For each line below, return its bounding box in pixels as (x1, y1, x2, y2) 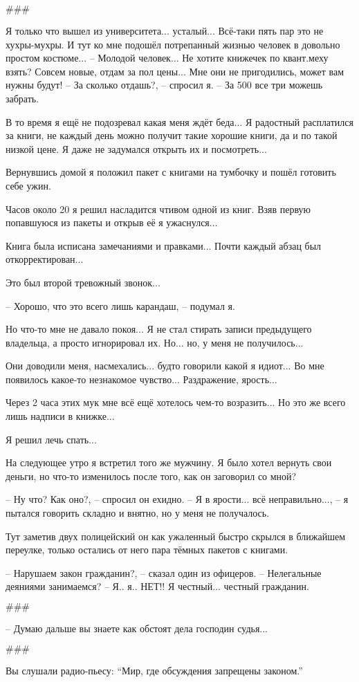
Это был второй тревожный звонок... (6, 275, 160, 289)
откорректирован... (6, 252, 84, 266)
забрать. (6, 91, 39, 105)
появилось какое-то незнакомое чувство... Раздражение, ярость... (6, 371, 277, 386)
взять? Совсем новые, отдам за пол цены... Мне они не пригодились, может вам (6, 64, 344, 78)
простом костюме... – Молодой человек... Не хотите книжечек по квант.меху (6, 50, 329, 65)
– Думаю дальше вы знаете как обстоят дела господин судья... (6, 621, 268, 635)
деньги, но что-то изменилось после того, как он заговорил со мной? (6, 468, 297, 483)
